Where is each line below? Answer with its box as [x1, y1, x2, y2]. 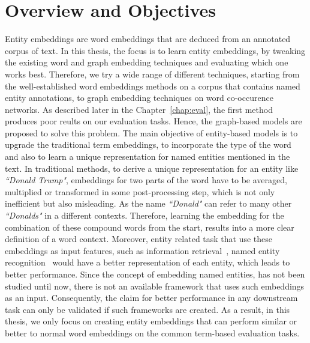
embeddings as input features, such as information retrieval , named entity [5, 244, 280, 256]
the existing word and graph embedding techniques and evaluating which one [5, 56, 288, 68]
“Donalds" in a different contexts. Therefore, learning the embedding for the [5, 209, 284, 222]
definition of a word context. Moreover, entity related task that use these [5, 232, 273, 245]
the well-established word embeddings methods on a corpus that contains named [5, 79, 300, 92]
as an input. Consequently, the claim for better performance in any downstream [5, 291, 298, 304]
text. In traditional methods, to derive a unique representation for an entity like [5, 162, 299, 174]
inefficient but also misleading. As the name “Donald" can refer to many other [5, 197, 292, 210]
